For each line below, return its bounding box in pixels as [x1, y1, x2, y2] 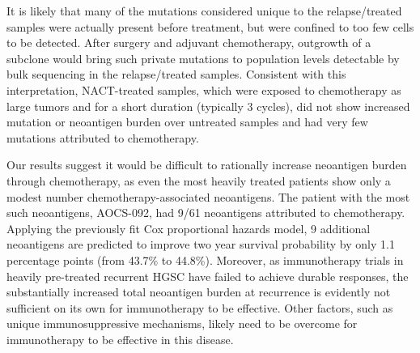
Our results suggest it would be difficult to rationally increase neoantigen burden [6, 156, 407, 173]
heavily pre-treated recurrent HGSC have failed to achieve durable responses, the [6, 267, 409, 284]
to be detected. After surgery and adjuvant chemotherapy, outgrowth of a [6, 34, 371, 51]
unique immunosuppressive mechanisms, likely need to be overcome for [6, 315, 358, 332]
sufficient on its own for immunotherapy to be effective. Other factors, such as [6, 299, 393, 316]
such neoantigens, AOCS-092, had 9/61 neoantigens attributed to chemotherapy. [6, 204, 405, 221]
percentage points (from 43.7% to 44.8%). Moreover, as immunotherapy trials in [6, 251, 404, 268]
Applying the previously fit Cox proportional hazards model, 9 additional [6, 219, 371, 236]
